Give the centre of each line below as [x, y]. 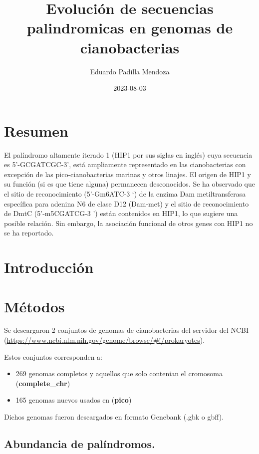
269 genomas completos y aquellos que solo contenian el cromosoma [119, 373]
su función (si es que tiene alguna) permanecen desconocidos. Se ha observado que [129, 184]
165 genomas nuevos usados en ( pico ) [74, 400]
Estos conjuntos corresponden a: [53, 356]
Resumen [36, 130]
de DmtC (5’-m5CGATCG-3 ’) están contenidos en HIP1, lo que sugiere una [121, 213]
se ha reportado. [29, 233]
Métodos [34, 306]
